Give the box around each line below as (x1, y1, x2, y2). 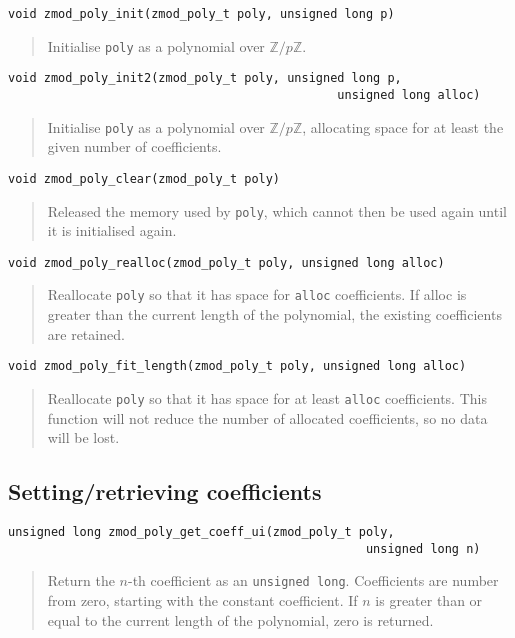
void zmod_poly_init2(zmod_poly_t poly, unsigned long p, (8, 71, 402, 86)
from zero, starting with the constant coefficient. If (47, 589, 358, 610)
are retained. (47, 323, 125, 344)
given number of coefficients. (47, 136, 222, 157)
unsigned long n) (365, 541, 481, 556)
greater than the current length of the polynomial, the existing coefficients (47, 304, 502, 325)
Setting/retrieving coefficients (8, 476, 322, 507)
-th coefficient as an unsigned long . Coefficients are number (128, 570, 499, 591)
